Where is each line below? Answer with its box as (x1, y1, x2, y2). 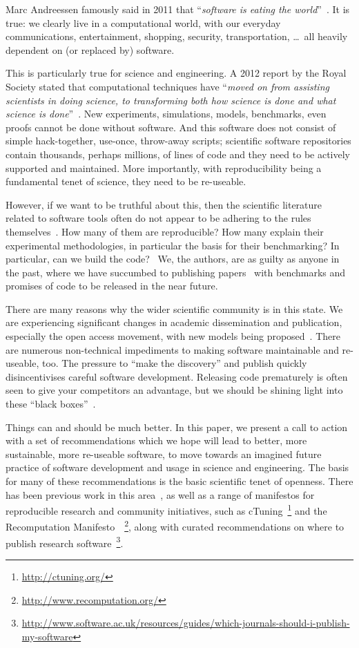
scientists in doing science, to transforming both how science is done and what (6, 93, 336, 107)
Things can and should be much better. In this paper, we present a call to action (6, 419, 348, 434)
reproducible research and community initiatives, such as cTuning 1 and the (6, 502, 327, 517)
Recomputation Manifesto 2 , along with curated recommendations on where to (6, 517, 345, 534)
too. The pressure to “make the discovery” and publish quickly (41, 356, 307, 370)
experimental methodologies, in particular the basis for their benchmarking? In (6, 238, 340, 252)
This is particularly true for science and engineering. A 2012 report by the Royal (6, 66, 347, 80)
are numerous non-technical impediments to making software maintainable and (6, 342, 339, 356)
